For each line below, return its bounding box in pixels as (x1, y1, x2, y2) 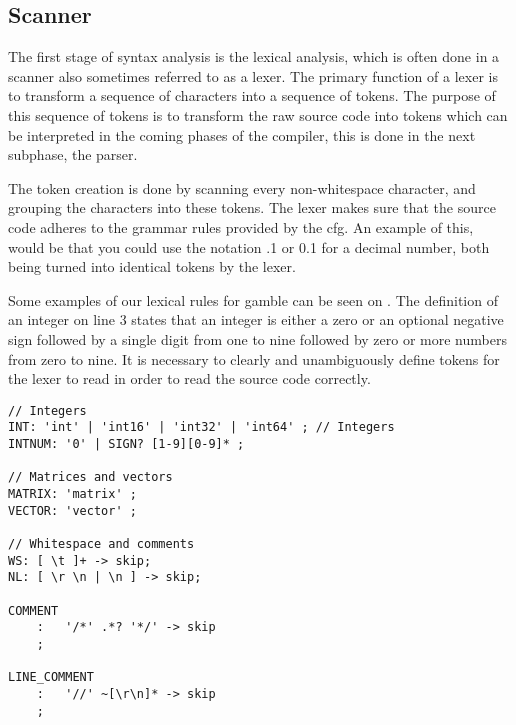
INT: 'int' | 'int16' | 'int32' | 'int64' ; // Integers (8, 420, 395, 435)
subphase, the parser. (8, 144, 138, 165)
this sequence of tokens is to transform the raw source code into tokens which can (8, 104, 508, 125)
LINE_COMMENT (8, 670, 94, 685)
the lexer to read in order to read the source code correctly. (8, 368, 371, 389)
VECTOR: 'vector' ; (8, 503, 137, 518)
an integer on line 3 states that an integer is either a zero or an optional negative (8, 309, 504, 330)
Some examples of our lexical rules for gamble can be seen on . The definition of (8, 289, 498, 310)
